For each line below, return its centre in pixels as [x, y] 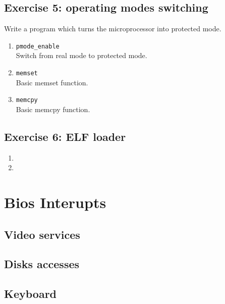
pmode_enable [38, 46]
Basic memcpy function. [53, 109]
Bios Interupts [55, 202]
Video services [42, 234]
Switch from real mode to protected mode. [81, 55]
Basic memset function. [52, 82]
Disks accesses [42, 264]
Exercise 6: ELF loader [65, 136]
